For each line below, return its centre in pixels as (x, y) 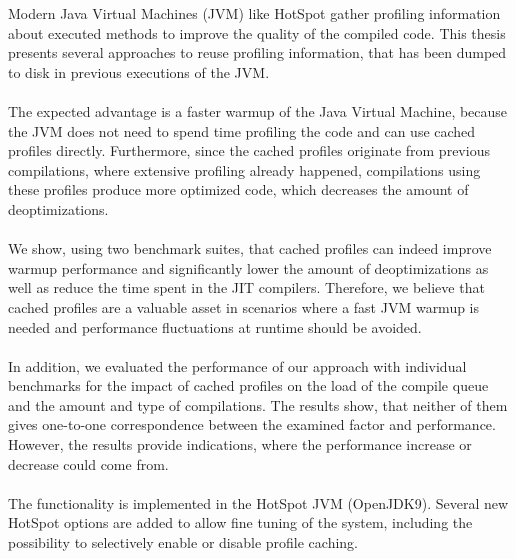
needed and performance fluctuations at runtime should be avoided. (215, 326)
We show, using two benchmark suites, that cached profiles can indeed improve (250, 248)
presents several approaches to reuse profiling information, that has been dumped (257, 52)
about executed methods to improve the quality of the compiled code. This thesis (257, 32)
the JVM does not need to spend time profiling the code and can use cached (242, 130)
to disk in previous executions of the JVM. (139, 71)
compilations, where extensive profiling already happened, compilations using (244, 169)
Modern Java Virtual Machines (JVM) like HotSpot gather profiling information (254, 13)
